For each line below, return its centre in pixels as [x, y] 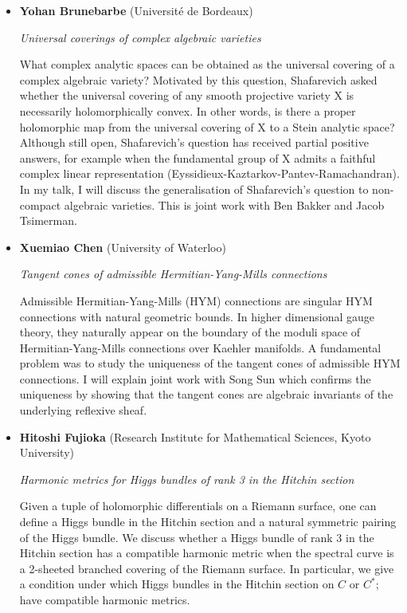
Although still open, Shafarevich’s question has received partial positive [194, 142]
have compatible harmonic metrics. [105, 599]
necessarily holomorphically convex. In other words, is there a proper [188, 110]
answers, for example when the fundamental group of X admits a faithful [198, 157]
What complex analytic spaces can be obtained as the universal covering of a [207, 64]
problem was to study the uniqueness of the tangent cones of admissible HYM [210, 363]
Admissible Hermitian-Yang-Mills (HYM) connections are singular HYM [196, 300]
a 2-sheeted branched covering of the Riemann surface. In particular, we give [207, 568]
